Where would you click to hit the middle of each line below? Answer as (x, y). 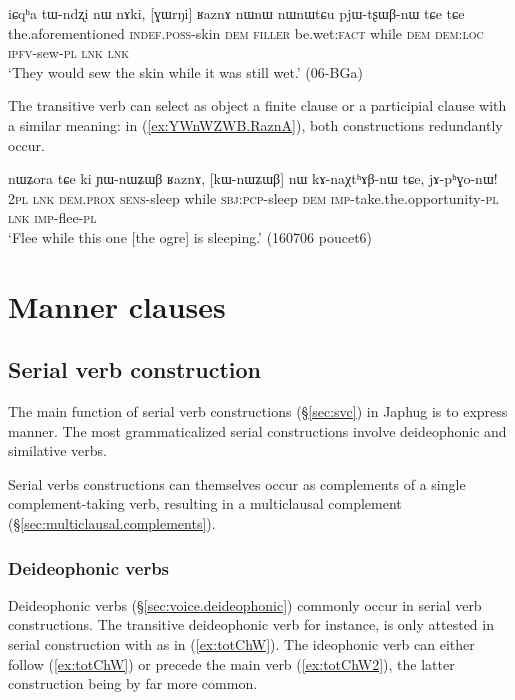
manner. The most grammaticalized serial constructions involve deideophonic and (257, 430)
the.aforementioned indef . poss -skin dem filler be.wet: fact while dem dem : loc (246, 32)
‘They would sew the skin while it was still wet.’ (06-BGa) (185, 71)
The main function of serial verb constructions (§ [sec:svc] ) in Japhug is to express (258, 411)
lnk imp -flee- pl (52, 217)
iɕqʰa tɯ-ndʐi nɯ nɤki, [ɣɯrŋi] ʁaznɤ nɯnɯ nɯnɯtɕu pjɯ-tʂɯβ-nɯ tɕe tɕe (236, 13)
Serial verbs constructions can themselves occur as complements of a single (237, 483)
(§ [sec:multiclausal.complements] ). (112, 523)
